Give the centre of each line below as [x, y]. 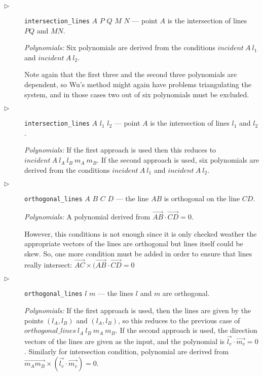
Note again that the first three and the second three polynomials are [131, 74]
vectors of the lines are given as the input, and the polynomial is [125, 341]
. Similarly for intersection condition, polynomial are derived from [127, 351]
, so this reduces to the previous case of [179, 320]
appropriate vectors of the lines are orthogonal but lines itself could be [134, 243]
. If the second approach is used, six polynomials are [178, 160]
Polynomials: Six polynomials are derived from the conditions [120, 47]
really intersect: [48, 264]
